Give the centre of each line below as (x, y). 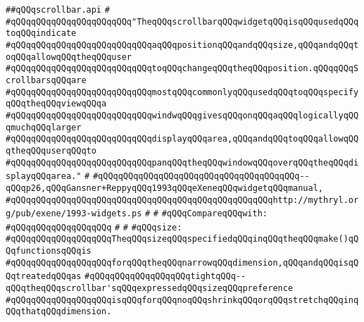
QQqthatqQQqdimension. (59, 312)
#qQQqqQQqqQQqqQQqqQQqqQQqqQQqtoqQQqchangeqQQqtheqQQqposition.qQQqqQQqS (182, 69)
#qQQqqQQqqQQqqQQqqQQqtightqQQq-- (165, 277)
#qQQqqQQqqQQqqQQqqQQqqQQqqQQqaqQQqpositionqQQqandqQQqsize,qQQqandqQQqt (182, 45)
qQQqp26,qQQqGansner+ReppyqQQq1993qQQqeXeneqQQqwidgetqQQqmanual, (165, 188)
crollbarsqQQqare (46, 80)
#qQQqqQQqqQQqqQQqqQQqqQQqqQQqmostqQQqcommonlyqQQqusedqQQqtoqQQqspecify (182, 92)
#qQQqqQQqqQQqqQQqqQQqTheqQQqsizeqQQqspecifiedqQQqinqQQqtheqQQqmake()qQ (182, 239)
